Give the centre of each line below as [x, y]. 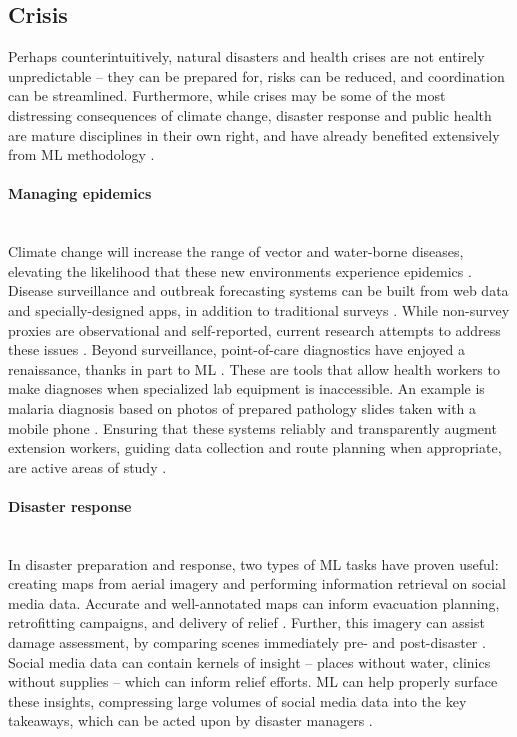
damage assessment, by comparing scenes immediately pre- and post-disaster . [247, 642]
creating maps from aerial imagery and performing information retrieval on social [257, 583]
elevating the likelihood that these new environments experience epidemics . [240, 270]
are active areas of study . [87, 466]
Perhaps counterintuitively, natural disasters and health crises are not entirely [246, 56]
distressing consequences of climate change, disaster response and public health [250, 114]
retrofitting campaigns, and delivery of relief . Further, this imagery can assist [246, 622]
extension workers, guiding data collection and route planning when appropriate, [255, 447]
